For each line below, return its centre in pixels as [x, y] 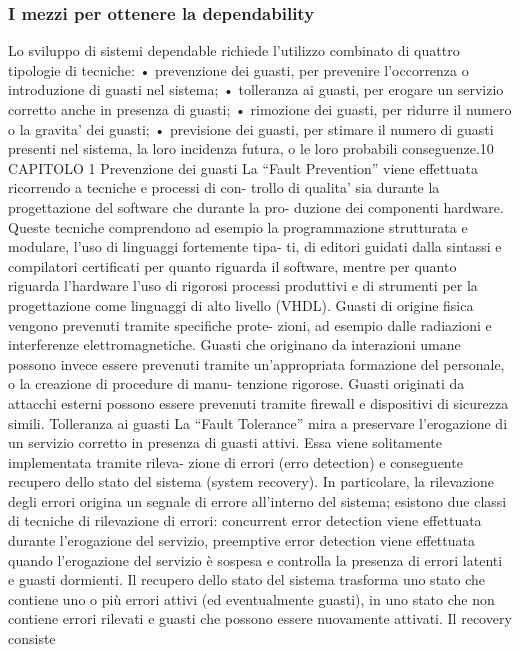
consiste [32, 638]
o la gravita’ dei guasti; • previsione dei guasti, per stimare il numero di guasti [251, 128]
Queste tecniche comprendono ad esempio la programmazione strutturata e [238, 226]
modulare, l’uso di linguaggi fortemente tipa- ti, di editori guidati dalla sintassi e [255, 246]
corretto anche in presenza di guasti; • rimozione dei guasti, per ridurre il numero [260, 109]
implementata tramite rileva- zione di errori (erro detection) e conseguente [235, 461]
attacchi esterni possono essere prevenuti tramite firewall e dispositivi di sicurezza [258, 402]
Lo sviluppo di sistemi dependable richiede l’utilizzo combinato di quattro [234, 50]
